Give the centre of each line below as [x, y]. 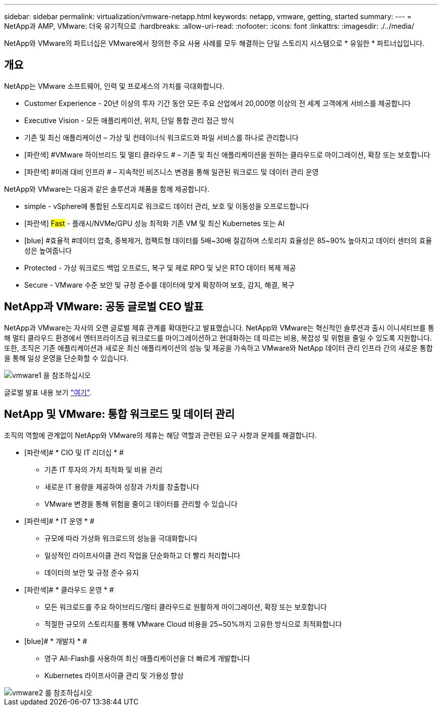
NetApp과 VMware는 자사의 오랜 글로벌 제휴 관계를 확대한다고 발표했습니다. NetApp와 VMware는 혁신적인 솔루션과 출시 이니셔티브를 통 [219, 327]
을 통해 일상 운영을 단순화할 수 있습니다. [66, 358]
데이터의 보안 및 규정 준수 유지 [92, 572]
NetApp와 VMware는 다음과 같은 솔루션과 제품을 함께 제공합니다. [107, 189]
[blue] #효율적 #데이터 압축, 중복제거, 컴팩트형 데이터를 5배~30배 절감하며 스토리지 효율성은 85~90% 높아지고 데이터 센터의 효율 [228, 240]
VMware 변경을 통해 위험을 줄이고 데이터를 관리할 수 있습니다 [141, 504]
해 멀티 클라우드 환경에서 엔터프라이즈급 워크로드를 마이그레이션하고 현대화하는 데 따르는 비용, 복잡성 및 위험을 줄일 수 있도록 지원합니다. [218, 338]
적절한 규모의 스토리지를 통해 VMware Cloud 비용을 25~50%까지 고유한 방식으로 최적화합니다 [193, 624]
